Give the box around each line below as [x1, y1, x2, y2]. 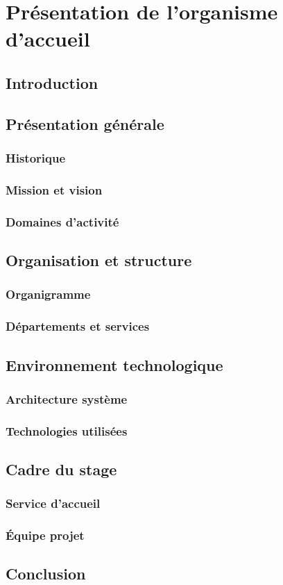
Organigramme [6, 286, 91, 303]
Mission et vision [6, 181, 103, 198]
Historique [6, 149, 66, 167]
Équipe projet [6, 527, 85, 544]
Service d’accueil [6, 495, 101, 512]
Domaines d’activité [6, 213, 119, 230]
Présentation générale [6, 113, 164, 134]
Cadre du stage [6, 458, 117, 479]
